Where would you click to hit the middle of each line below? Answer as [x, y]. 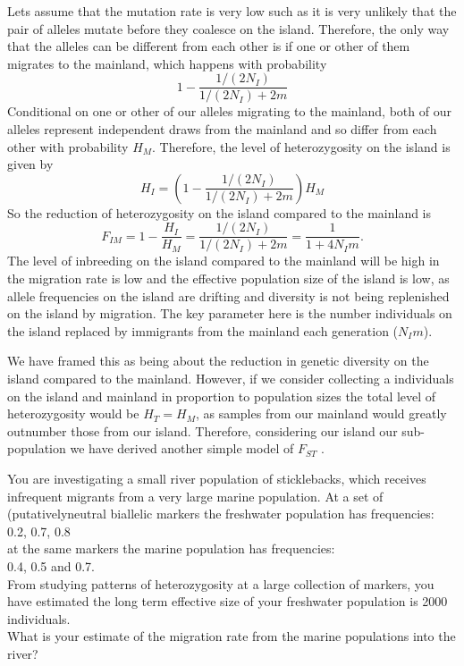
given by [30, 164]
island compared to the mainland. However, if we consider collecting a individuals [231, 379]
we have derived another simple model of [182, 448]
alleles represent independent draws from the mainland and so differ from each [222, 129]
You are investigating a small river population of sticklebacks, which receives [217, 478]
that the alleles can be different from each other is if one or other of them [209, 46]
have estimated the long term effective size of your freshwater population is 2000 [228, 601]
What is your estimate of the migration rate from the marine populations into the [232, 636]
